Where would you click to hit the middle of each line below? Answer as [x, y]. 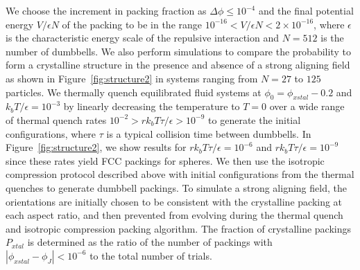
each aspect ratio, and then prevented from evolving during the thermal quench [174, 215]
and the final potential [306, 10]
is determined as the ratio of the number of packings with [150, 242]
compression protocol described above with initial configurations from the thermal [180, 174]
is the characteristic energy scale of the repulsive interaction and [143, 38]
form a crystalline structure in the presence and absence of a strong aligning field [178, 65]
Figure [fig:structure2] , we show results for [96, 147]
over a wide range [307, 106]
